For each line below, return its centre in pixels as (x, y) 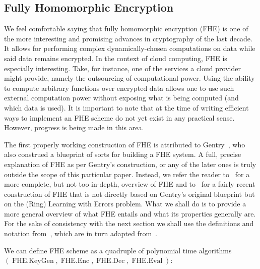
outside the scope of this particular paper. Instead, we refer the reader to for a (127, 174)
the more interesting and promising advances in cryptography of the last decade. (128, 38)
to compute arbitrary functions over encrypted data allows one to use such (119, 88)
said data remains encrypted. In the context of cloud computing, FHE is (116, 58)
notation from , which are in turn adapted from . (81, 233)
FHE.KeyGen (33, 261)
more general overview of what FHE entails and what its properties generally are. (130, 213)
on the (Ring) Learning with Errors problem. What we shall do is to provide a (125, 204)
